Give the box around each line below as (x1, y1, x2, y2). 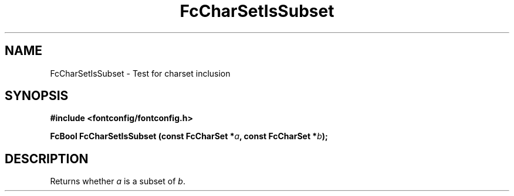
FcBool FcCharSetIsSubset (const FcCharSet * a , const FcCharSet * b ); (50, 131, 328, 142)
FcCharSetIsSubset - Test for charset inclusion (50, 68, 231, 78)
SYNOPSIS (5, 88, 69, 104)
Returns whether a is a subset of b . (50, 176, 185, 187)
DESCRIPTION (5, 151, 89, 166)
